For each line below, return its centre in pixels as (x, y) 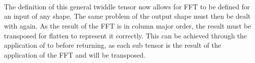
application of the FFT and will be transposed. (75, 54)
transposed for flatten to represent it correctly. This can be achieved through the (126, 35)
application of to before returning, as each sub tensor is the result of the (113, 45)
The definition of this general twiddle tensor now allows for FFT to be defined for (127, 6)
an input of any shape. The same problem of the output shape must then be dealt (127, 16)
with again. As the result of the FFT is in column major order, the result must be (127, 25)
